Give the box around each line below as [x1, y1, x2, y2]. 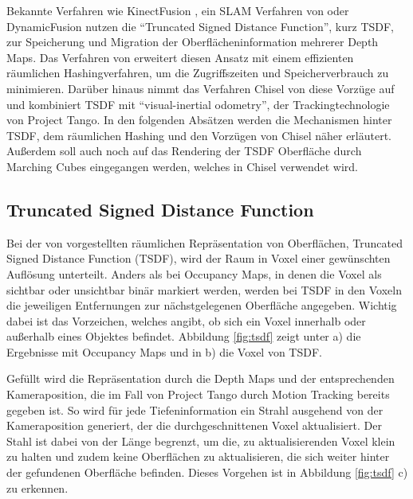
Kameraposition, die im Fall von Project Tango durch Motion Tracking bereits [6, 386, 390, 403]
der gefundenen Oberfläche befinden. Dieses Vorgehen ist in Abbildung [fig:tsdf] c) [6, 464, 408, 481]
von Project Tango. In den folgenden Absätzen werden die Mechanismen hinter [6, 111, 392, 128]
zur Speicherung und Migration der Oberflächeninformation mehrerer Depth [6, 33, 379, 50]
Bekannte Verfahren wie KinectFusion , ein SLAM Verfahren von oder [6, 2, 349, 18]
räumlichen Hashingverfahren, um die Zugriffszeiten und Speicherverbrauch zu [6, 64, 389, 81]
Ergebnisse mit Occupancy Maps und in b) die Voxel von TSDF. [6, 343, 322, 360]
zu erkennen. [6, 479, 69, 496]
